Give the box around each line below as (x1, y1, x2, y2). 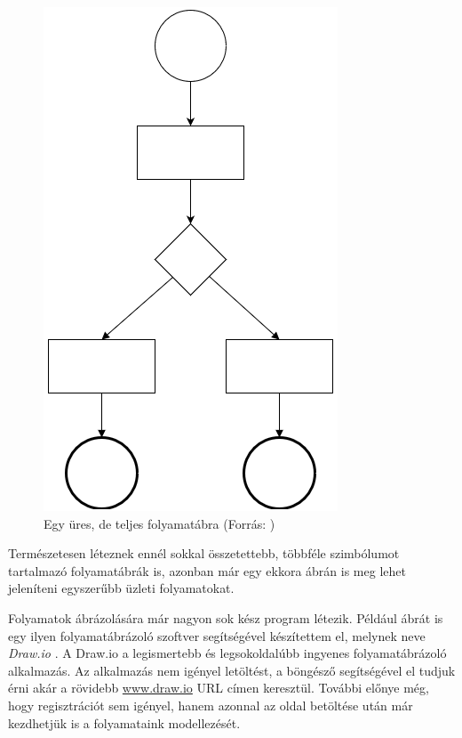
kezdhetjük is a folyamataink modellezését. (8, 713, 241, 732)
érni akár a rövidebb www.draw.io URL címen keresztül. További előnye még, (8, 678, 429, 697)
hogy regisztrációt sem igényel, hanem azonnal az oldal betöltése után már (8, 695, 413, 714)
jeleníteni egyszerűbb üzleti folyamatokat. (8, 579, 235, 597)
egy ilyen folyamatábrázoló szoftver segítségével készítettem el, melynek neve (8, 626, 426, 645)
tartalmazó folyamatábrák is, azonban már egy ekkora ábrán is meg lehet (8, 561, 406, 580)
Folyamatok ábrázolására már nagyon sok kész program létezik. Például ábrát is (8, 608, 443, 627)
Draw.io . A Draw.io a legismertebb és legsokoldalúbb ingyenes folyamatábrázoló (8, 644, 447, 662)
